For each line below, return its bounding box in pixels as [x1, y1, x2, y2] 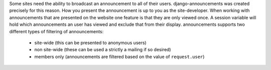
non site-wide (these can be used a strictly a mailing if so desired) [34, 47, 171, 53]
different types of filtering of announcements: [9, 28, 104, 34]
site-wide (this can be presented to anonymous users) [34, 40, 147, 46]
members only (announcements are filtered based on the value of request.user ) [34, 54, 205, 60]
